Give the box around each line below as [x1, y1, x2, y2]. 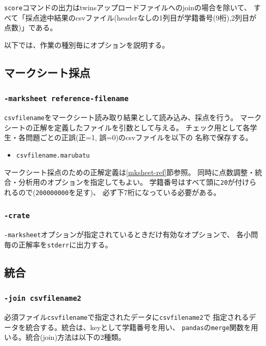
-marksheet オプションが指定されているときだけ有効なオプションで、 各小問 [4, 229, 258, 240]
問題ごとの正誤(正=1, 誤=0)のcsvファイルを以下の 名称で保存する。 [25, 132, 253, 143]
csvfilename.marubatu [16, 151, 90, 159]
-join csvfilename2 [4, 294, 81, 303]
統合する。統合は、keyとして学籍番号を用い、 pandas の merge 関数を [25, 321, 251, 332]
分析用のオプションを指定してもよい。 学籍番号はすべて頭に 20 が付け [18, 177, 250, 187]
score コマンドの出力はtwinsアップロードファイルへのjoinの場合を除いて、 [4, 2, 251, 12]
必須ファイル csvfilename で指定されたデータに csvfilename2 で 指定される [4, 312, 249, 322]
